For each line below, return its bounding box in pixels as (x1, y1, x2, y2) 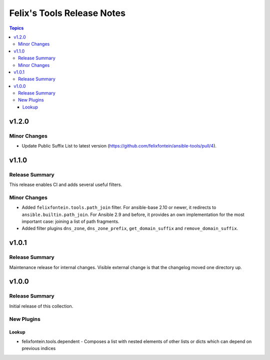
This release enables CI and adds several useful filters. (9, 181, 122, 187)
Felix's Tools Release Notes (9, 7, 126, 18)
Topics (9, 25, 24, 31)
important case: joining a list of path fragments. (21, 218, 119, 224)
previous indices (21, 345, 56, 351)
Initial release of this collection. (9, 303, 73, 309)
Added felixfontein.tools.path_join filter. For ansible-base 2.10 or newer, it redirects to (21, 204, 216, 210)
